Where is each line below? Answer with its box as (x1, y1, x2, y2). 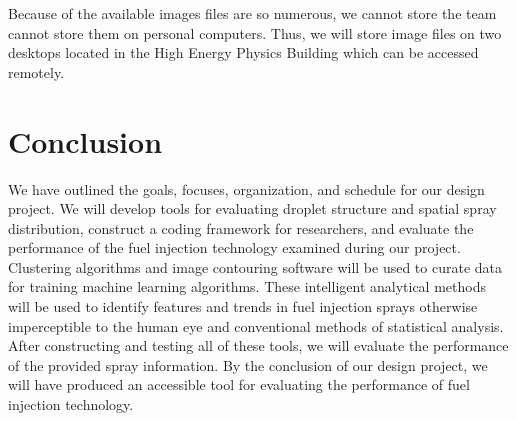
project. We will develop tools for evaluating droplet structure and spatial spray (8, 198, 497, 219)
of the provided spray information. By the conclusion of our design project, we (8, 354, 488, 375)
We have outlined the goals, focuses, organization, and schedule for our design (8, 178, 485, 199)
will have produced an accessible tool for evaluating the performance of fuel (8, 374, 470, 395)
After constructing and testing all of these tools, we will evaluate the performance (8, 335, 509, 356)
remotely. (8, 61, 65, 82)
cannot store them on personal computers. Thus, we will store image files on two (8, 22, 502, 43)
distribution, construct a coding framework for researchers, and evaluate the (8, 217, 474, 238)
